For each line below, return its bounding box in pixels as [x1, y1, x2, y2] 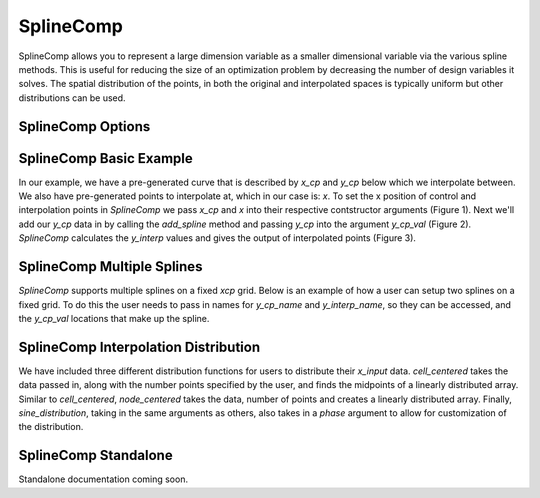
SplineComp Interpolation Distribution [18, 338, 261, 355]
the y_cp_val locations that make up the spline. [18, 312, 210, 324]
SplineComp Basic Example [18, 150, 194, 167]
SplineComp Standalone [18, 447, 174, 464]
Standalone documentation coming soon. [18, 473, 189, 485]
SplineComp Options [18, 118, 151, 135]
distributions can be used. [18, 91, 126, 104]
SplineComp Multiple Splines [18, 258, 203, 275]
